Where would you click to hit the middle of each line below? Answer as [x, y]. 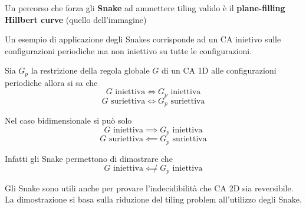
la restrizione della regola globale [90, 70]
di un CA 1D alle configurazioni [219, 70]
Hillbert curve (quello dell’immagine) [76, 19]
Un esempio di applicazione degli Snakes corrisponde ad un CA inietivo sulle [143, 39]
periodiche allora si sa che [51, 82]
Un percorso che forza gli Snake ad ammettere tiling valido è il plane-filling [145, 8]
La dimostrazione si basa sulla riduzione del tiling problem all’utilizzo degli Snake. [153, 199]
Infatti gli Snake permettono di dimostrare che [89, 158]
